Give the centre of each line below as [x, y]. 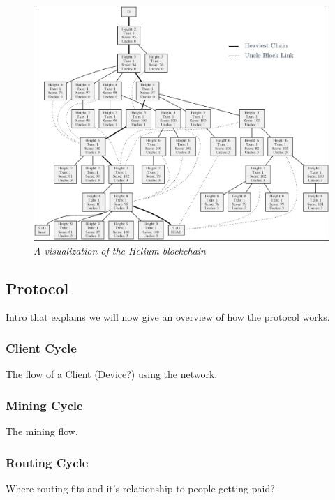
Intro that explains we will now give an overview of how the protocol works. [168, 317]
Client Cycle [41, 348]
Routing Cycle [47, 462]
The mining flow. [42, 431]
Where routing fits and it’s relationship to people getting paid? [140, 488]
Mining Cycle [44, 405]
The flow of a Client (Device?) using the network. [112, 374]
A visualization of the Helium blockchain [120, 250]
